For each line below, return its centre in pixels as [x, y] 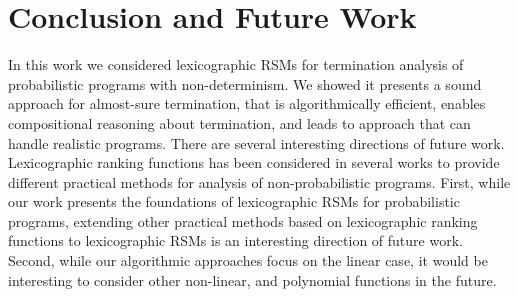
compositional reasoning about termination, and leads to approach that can [239, 122]
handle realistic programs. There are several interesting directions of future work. [256, 142]
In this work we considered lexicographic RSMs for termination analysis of [236, 64]
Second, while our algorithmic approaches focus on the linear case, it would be [248, 260]
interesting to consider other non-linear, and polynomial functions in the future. [252, 279]
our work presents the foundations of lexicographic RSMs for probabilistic [234, 201]
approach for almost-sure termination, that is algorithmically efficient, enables [247, 103]
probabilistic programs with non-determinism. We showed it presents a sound [245, 83]
